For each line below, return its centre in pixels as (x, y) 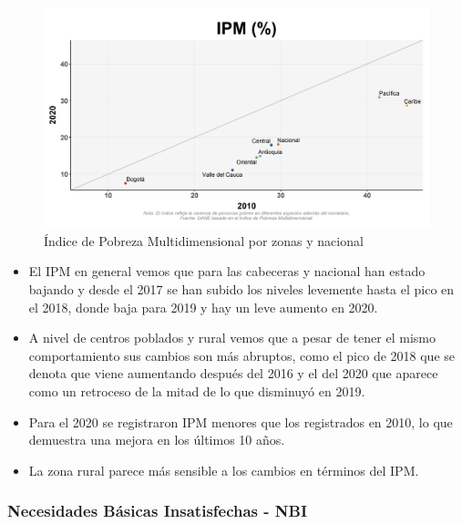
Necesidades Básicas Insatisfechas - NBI (158, 511)
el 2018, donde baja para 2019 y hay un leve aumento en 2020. (203, 307)
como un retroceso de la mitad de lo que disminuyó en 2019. (197, 390)
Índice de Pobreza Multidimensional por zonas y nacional (204, 240)
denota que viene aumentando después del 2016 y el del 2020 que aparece (233, 373)
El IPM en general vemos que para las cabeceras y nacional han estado (227, 271)
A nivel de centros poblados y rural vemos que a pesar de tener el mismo (232, 338)
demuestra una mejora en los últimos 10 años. (157, 440)
